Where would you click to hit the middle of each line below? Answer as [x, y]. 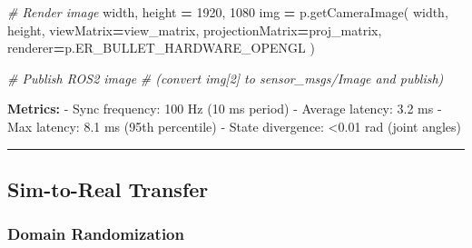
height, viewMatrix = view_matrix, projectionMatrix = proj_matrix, [195, 30]
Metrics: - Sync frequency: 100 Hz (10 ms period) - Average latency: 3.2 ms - [225, 109]
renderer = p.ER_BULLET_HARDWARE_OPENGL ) [161, 48]
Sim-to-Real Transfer [108, 188]
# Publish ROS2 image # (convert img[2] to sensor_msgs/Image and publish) [226, 78]
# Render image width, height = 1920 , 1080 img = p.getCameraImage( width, [228, 12]
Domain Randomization [96, 234]
